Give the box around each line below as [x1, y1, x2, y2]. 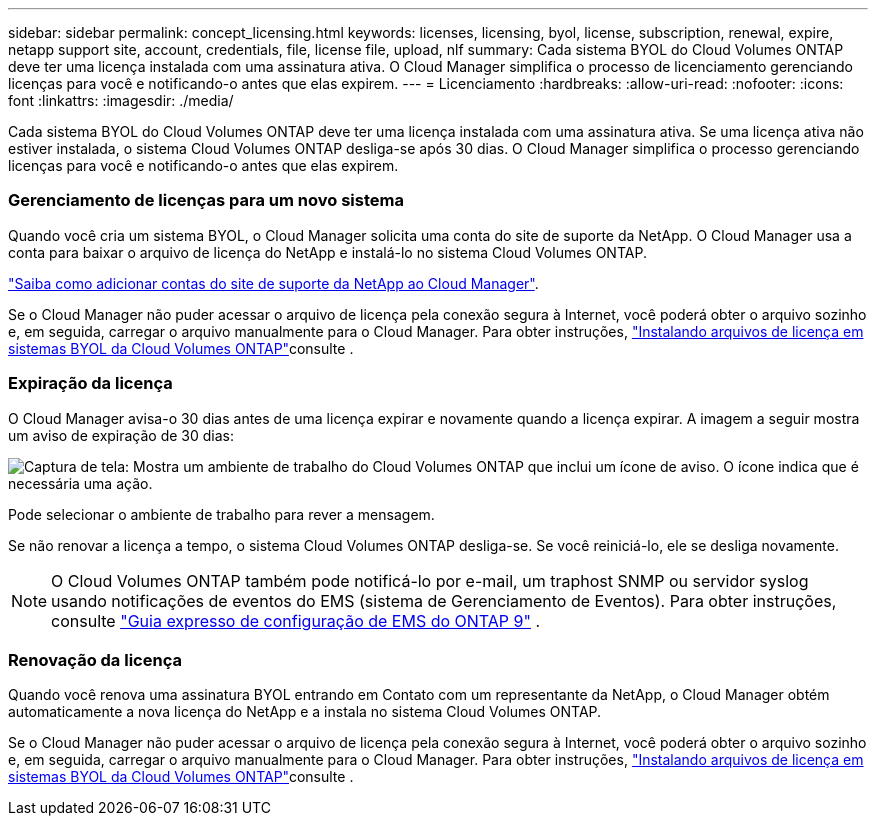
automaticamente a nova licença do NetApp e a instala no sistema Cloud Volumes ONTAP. [8, 703, 602, 721]
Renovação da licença [8, 649, 182, 670]
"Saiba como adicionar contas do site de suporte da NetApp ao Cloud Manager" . [8, 274, 539, 292]
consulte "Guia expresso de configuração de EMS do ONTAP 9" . [51, 610, 541, 631]
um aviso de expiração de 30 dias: [8, 426, 235, 444]
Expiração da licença [8, 373, 173, 394]
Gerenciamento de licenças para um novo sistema [8, 190, 404, 211]
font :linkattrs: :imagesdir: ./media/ [8, 92, 234, 109]
